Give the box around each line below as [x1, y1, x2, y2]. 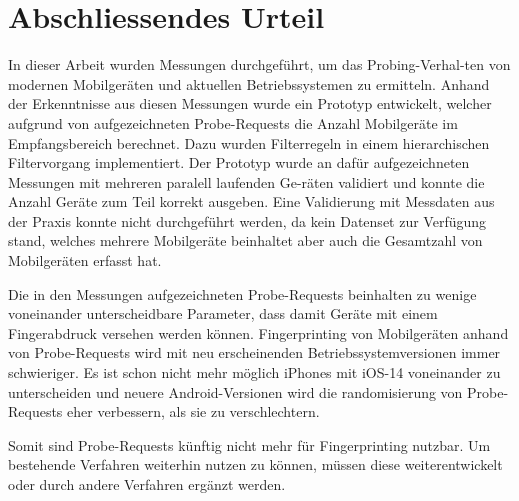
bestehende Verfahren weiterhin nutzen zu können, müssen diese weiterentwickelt [8, 454, 503, 475]
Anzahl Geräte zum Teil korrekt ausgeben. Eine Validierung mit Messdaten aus [8, 191, 495, 212]
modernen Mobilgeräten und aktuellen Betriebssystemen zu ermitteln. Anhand [8, 73, 490, 94]
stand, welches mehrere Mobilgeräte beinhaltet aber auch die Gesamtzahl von [8, 230, 483, 251]
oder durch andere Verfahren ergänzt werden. [8, 474, 286, 494]
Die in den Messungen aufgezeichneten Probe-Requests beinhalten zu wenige [8, 283, 477, 304]
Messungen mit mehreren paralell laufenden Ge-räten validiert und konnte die [8, 171, 485, 192]
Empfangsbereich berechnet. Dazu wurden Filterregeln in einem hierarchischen [8, 132, 490, 153]
